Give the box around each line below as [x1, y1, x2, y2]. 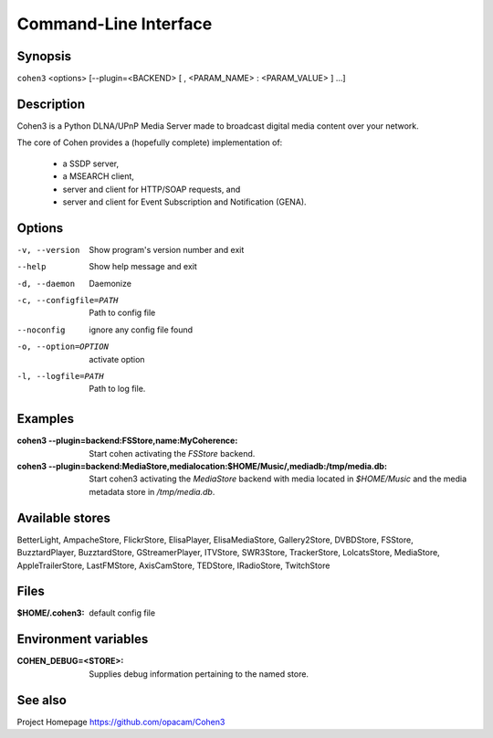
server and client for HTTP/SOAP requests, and [62, 184, 241, 195]
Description [16, 96, 86, 111]
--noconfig [16, 324, 66, 335]
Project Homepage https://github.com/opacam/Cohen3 [16, 716, 226, 727]
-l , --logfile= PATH [16, 371, 104, 381]
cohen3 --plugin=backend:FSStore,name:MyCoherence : [16, 435, 238, 447]
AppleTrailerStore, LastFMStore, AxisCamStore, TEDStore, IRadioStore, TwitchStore [16, 560, 330, 571]
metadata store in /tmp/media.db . [89, 486, 215, 497]
